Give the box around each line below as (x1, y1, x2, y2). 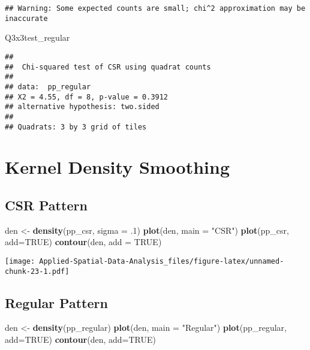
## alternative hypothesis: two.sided (5, 102, 159, 111)
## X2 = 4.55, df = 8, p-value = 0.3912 (5, 92, 168, 101)
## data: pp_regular (5, 82, 91, 91)
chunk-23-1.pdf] (5, 267, 70, 276)
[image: (5, 257, 35, 265)
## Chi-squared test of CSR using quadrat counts (5, 62, 211, 71)
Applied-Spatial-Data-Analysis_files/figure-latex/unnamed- (39, 257, 284, 265)
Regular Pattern (5, 293, 108, 312)
